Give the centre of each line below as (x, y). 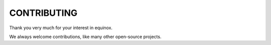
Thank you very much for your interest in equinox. (61, 28)
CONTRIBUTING (43, 13)
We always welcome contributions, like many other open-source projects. (85, 37)
